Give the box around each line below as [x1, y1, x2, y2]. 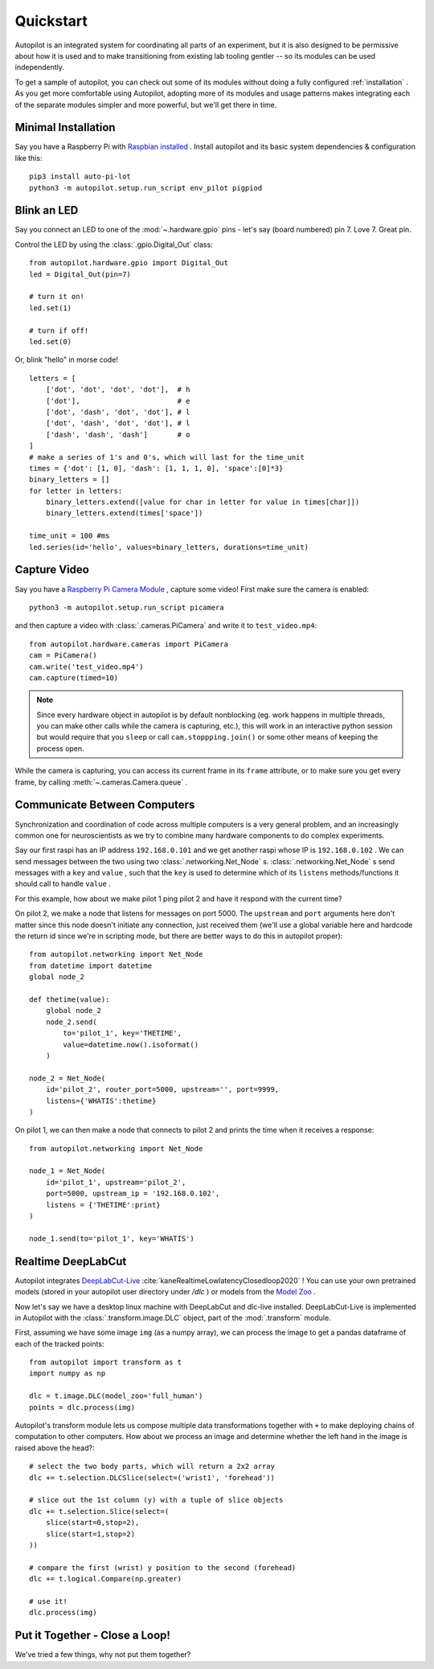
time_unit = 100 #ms [29, 531, 110, 540]
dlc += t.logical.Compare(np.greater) [29, 1574, 182, 1584]
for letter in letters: [29, 486, 123, 495]
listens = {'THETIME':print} [45, 1200, 161, 1209]
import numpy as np [29, 1369, 106, 1378]
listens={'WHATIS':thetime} [45, 1096, 157, 1105]
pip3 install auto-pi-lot [29, 172, 132, 181]
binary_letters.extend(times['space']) [45, 509, 203, 518]
